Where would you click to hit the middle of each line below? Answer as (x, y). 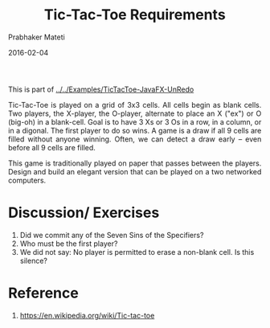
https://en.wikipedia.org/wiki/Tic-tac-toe (87, 315)
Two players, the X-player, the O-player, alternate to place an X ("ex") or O (135, 113)
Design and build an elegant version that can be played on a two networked (135, 171)
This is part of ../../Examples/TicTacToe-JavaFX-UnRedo (101, 89)
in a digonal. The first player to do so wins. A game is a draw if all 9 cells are (135, 130)
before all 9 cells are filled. (52, 147)
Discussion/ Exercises (84, 213)
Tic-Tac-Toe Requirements (135, 15)
